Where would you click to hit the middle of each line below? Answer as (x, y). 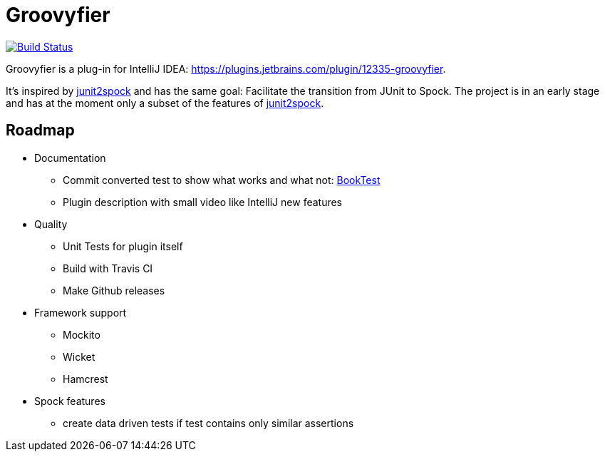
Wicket (79, 356)
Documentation (70, 158)
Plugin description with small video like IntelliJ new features (203, 202)
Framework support (81, 312)
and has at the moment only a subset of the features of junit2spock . (165, 103)
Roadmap (40, 130)
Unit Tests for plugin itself (123, 246)
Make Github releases (114, 290)
